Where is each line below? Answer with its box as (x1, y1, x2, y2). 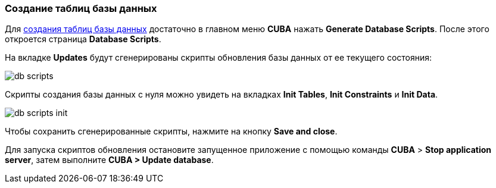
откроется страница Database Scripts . (5, 34, 161, 45)
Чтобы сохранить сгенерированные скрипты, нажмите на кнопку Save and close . (5, 126, 338, 137)
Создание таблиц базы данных (5, 2, 157, 14)
